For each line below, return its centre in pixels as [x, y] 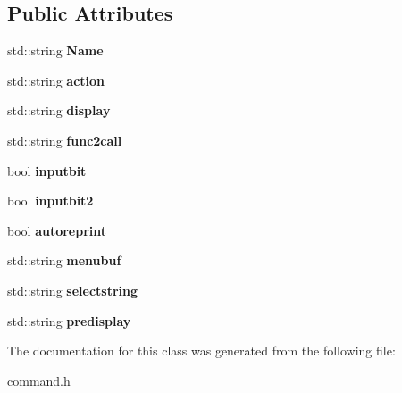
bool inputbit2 [50, 201]
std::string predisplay [69, 320]
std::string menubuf [64, 260]
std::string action [56, 80]
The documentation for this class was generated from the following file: [201, 351]
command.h [39, 380]
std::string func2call [65, 140]
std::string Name [55, 50]
